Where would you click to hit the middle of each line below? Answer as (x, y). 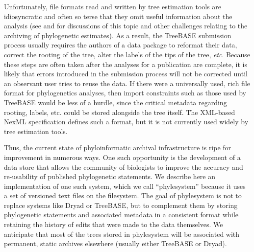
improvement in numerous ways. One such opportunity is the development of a (122, 157)
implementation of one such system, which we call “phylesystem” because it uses (125, 186)
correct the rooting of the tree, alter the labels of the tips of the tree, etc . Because (127, 54)
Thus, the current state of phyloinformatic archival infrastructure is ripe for (118, 148)
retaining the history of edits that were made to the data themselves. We (114, 224)
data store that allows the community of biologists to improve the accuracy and (124, 167)
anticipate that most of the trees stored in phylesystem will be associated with (122, 234)
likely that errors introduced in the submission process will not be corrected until (126, 74)
